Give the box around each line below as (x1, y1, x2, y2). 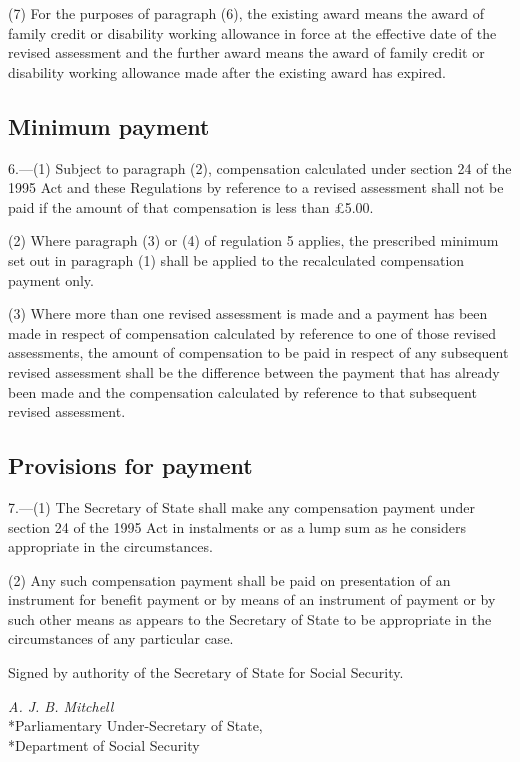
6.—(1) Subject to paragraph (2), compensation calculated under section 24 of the (8, 157, 512, 178)
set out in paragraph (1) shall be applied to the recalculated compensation (8, 249, 465, 270)
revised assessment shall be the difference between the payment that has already (8, 361, 500, 382)
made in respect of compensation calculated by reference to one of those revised (8, 322, 497, 343)
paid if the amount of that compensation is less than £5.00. (8, 196, 374, 217)
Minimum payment (8, 110, 210, 141)
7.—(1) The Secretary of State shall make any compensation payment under (8, 496, 475, 517)
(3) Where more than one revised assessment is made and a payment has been (8, 303, 488, 324)
